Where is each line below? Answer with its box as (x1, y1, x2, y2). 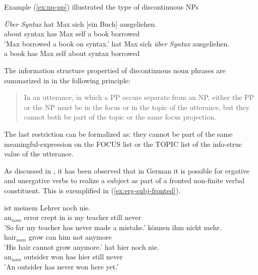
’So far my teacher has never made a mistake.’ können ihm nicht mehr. (4, 222, 222, 232)
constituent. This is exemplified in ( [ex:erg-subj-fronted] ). (4, 185, 181, 195)
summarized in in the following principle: (4, 75, 131, 85)
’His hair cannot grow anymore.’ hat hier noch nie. (4, 241, 159, 252)
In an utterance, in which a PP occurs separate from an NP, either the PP (24, 92, 254, 102)
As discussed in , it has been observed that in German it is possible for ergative (4, 165, 250, 176)
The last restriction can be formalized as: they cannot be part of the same (4, 128, 233, 139)
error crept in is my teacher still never (24, 212, 142, 223)
